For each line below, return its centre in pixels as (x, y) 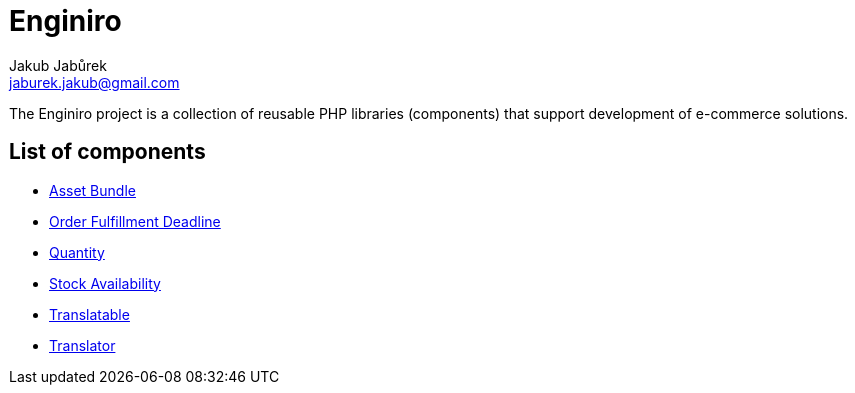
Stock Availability (105, 283)
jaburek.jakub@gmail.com (94, 82)
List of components (107, 152)
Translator (82, 345)
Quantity (77, 252)
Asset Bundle (92, 190)
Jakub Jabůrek (58, 65)
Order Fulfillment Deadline (135, 221)
